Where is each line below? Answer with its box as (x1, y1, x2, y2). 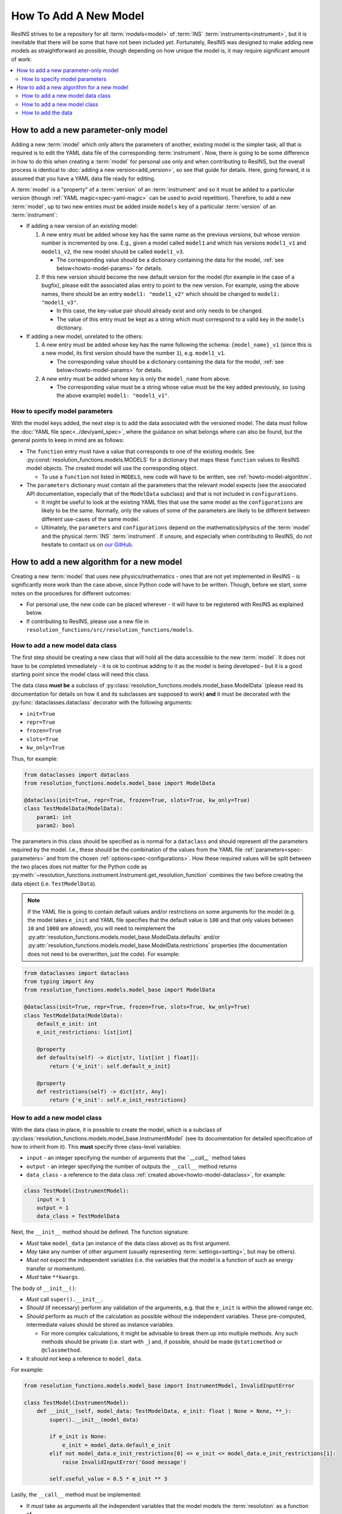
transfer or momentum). (26, 1264, 86, 1272)
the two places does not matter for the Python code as (11, 863, 147, 870)
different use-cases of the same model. (41, 515, 140, 523)
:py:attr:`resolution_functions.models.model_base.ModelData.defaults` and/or (27, 933, 221, 940)
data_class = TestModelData (36, 1213, 120, 1220)
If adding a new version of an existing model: (26, 222, 138, 230)
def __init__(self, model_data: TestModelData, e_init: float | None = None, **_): (36, 1408, 292, 1415)
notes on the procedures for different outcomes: (11, 589, 131, 597)
